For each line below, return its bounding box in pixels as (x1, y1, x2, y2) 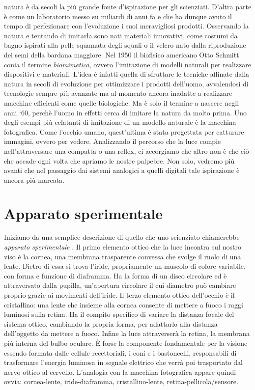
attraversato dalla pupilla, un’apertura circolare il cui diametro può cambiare (4, 280, 236, 290)
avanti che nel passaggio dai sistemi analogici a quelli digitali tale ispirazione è (4, 165, 240, 175)
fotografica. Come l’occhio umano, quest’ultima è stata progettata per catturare (4, 126, 244, 137)
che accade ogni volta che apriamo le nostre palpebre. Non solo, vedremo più (4, 155, 235, 166)
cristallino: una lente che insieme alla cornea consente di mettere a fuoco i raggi (4, 299, 243, 309)
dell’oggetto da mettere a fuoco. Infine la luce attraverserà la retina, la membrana (4, 328, 250, 338)
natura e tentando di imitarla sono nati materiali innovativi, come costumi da (4, 30, 238, 40)
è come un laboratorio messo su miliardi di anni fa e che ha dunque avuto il (4, 11, 232, 21)
